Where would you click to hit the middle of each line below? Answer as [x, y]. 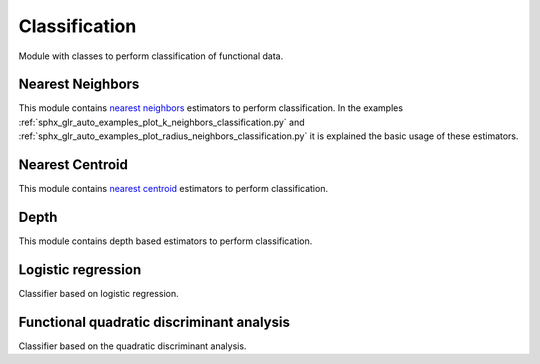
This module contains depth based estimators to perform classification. [165, 241]
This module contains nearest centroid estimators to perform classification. [173, 189]
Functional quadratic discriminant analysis [154, 321]
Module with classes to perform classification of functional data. [151, 56]
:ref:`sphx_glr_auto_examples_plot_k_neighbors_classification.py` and [161, 122]
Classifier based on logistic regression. [98, 293]
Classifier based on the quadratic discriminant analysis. [132, 346]
